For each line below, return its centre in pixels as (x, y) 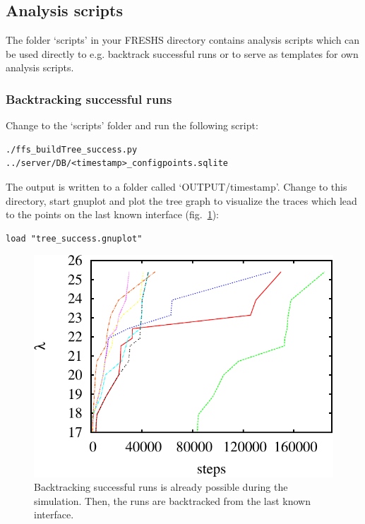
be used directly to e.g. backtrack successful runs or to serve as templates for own (182, 53)
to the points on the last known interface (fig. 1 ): (112, 214)
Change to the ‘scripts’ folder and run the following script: (132, 125)
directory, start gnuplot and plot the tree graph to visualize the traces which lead (181, 200)
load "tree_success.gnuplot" (74, 238)
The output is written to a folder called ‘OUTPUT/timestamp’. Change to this (176, 186)
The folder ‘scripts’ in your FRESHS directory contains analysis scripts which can (183, 40)
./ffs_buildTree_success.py (72, 149)
